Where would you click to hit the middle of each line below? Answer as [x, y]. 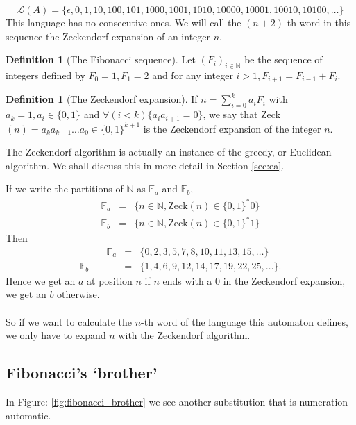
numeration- [325, 401]
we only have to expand [56, 335]
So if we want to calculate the [69, 321]
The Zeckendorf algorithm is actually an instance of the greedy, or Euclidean [169, 152]
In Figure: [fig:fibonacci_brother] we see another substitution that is [151, 401]
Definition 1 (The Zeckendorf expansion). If [102, 99]
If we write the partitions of [65, 189]
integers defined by [45, 75]
